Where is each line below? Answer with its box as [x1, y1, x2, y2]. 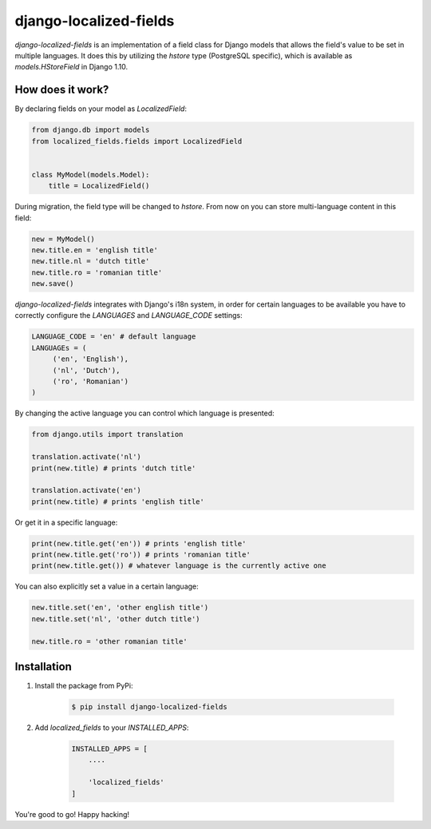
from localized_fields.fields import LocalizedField [31, 137, 243, 145]
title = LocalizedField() [48, 181, 150, 191]
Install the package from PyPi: [34, 681, 133, 691]
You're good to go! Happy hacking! [14, 809, 130, 819]
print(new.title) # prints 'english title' [31, 497, 205, 506]
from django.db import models [31, 125, 150, 135]
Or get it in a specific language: [14, 518, 118, 527]
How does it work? [14, 83, 109, 97]
